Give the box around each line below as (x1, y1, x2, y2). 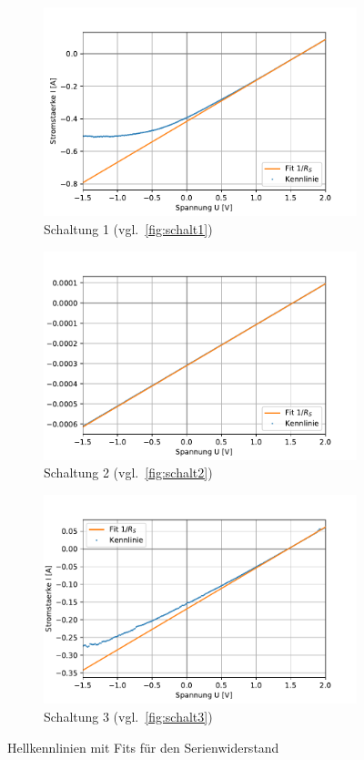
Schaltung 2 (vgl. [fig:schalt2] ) (44, 463, 213, 482)
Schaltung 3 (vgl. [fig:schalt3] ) (44, 706, 213, 725)
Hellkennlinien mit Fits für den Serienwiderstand (7, 737, 279, 756)
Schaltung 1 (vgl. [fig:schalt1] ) (44, 219, 213, 238)
